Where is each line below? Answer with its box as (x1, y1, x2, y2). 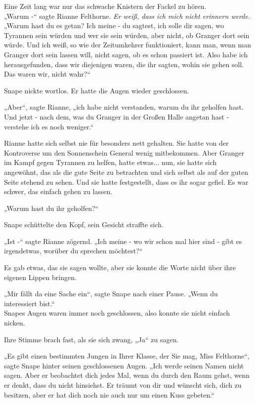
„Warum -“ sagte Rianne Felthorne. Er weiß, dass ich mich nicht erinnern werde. (4, 10, 251, 21)
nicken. (4, 318, 25, 328)
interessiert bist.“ (4, 298, 55, 308)
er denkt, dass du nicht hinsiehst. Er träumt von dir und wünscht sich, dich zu (4, 380, 242, 390)
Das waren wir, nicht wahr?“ (4, 69, 90, 79)
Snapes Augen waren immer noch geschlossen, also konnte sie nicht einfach (4, 308, 230, 318)
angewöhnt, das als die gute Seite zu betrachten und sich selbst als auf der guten (4, 166, 249, 177)
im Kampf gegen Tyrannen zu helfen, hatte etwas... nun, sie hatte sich (4, 157, 217, 167)
